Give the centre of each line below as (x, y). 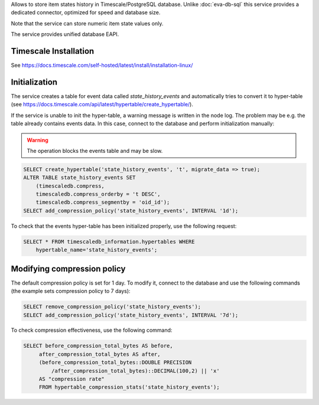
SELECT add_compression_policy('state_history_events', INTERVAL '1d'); (131, 210)
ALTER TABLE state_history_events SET (79, 178)
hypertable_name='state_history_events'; (97, 250)
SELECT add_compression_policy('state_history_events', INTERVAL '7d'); (131, 315)
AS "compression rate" (71, 379)
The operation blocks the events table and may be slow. (95, 151)
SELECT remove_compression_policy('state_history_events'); (112, 307)
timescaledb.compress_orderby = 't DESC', (98, 194)
